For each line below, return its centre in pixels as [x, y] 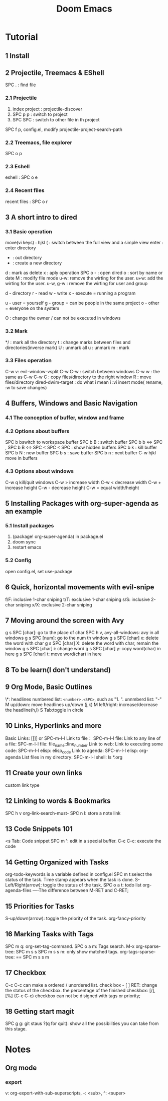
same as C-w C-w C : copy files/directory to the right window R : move [78, 377]
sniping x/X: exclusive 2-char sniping [54, 604]
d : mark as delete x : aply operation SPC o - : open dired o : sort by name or [84, 273]
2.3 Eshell [18, 166]
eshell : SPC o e [22, 177]
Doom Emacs [84, 9]
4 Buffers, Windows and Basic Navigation [71, 403]
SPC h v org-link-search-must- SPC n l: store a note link [63, 813]
